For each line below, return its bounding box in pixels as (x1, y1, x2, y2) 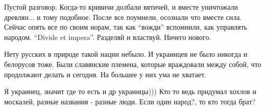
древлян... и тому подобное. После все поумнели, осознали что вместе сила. (4, 11, 242, 22)
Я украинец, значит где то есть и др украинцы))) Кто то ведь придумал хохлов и (4, 86, 256, 97)
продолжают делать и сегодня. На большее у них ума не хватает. (4, 69, 206, 79)
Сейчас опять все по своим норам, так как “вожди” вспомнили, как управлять (4, 21, 247, 32)
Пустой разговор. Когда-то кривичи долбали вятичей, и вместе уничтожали (4, 2, 238, 12)
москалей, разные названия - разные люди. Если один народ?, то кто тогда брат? (4, 96, 256, 106)
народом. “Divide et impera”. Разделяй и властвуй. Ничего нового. (4, 31, 211, 42)
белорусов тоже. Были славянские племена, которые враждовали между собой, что (4, 58, 261, 69)
